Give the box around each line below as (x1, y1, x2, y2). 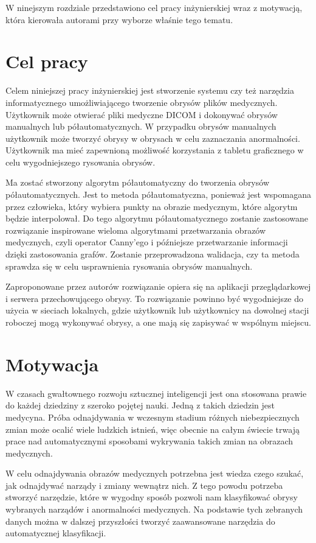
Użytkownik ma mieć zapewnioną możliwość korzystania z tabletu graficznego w (5, 144, 304, 156)
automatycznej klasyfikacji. (5, 527, 106, 539)
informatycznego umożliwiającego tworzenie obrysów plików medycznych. (5, 96, 278, 108)
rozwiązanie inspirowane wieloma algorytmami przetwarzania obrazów (5, 223, 266, 236)
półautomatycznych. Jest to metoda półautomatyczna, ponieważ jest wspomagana (5, 188, 311, 201)
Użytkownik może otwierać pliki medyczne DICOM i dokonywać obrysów (5, 108, 278, 121)
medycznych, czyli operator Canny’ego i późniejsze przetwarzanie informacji (5, 236, 288, 248)
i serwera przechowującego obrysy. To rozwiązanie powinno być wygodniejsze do (5, 292, 304, 304)
